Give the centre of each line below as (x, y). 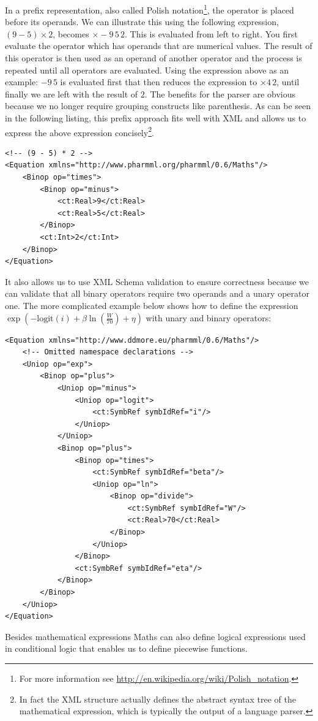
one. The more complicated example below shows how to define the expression (152, 305)
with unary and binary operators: (209, 317)
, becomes (71, 33)
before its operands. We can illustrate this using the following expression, (142, 22)
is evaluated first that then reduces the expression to (159, 82)
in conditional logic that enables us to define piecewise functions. (126, 648)
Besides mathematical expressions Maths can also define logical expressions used (155, 636)
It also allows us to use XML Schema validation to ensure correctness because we (157, 281)
